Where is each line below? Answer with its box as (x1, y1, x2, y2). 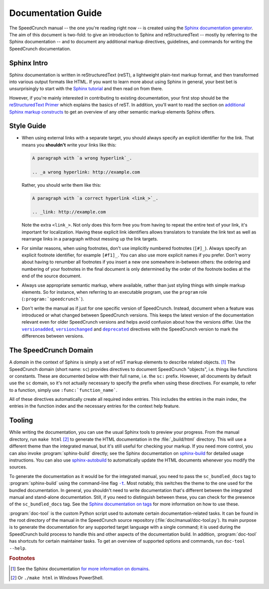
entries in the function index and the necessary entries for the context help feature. (9, 403, 180, 409)
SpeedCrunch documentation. (9, 45, 71, 52)
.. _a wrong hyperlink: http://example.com (32, 169, 140, 175)
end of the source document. (21, 273, 82, 279)
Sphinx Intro (9, 59, 48, 67)
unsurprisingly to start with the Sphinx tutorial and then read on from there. (9, 86, 163, 92)
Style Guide (9, 122, 47, 130)
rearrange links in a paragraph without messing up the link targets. (21, 236, 158, 242)
